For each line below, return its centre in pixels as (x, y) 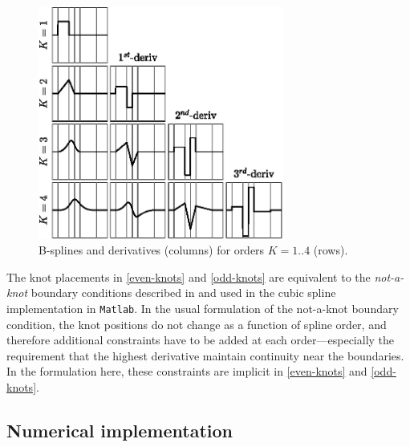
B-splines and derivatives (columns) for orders (152, 250)
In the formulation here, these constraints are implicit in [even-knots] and (187, 371)
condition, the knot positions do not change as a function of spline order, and (197, 324)
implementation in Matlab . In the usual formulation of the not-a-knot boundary (203, 308)
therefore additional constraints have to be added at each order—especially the (201, 340)
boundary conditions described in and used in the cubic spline (183, 293)
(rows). (331, 250)
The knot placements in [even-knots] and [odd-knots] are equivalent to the (189, 276)
